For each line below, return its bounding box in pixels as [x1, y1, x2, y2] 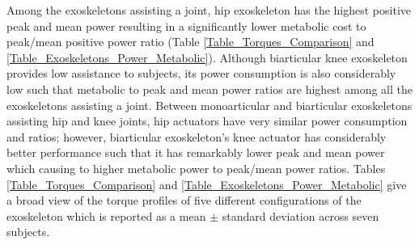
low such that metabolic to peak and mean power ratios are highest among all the [6, 80, 413, 97]
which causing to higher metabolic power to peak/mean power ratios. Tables [6, 159, 386, 176]
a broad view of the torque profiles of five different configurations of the [6, 192, 362, 209]
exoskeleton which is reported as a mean [6, 207, 206, 224]
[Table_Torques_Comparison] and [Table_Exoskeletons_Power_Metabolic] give [6, 175, 407, 192]
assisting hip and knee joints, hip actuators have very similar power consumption [6, 112, 408, 129]
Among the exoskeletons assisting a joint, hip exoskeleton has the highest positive [6, 2, 411, 18]
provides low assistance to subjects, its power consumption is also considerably [6, 65, 396, 82]
